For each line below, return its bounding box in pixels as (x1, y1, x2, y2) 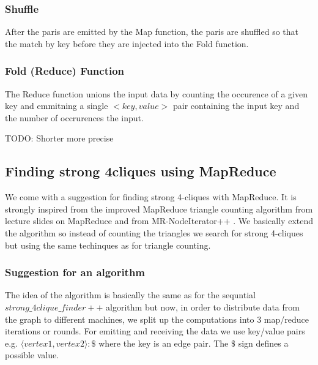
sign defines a (238, 336, 289, 349)
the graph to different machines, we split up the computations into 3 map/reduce (5, 312, 309, 325)
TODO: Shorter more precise (5, 132, 114, 145)
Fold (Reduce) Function (5, 63, 125, 78)
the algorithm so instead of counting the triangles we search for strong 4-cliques (5, 226, 303, 239)
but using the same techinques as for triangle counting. (5, 238, 211, 251)
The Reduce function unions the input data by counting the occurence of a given (5, 87, 308, 100)
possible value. (5, 348, 59, 361)
